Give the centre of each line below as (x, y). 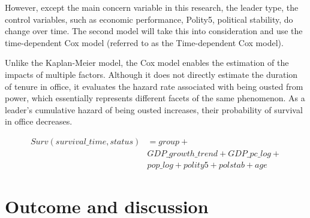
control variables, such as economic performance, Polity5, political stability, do (149, 19)
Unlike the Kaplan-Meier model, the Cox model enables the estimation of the (147, 63)
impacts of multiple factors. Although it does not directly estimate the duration (151, 74)
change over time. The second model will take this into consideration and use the (154, 31)
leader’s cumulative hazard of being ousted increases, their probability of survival (154, 109)
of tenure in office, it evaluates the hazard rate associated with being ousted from (154, 86)
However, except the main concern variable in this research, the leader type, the (152, 7)
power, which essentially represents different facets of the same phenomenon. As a (155, 98)
